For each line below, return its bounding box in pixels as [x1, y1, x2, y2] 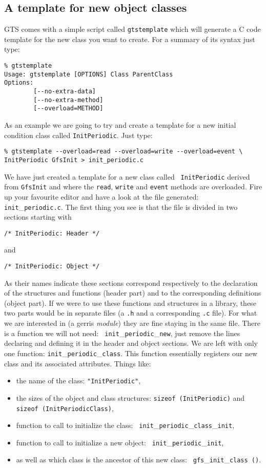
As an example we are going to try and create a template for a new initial [4, 119, 236, 130]
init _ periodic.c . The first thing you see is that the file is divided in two [4, 201, 238, 212]
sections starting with [4, 211, 72, 222]
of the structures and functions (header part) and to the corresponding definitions [4, 287, 261, 298]
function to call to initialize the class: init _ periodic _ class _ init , [16, 420, 235, 431]
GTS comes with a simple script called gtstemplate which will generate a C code [4, 24, 261, 34]
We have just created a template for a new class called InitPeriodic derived [4, 171, 250, 182]
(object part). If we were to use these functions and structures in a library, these [4, 297, 256, 308]
